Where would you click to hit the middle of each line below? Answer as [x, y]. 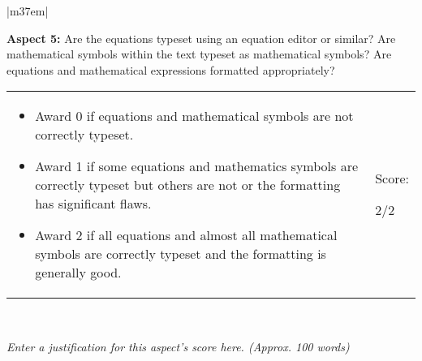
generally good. [78, 273]
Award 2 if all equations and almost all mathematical [186, 235]
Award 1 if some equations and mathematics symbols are [197, 166]
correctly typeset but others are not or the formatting [188, 185]
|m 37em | [28, 11]
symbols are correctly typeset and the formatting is [181, 254]
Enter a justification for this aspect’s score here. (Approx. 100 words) [178, 346]
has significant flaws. [93, 204]
